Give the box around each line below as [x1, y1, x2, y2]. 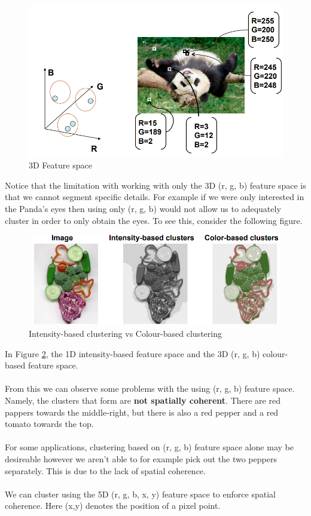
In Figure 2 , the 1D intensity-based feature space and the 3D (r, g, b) [5, 347, 260, 360]
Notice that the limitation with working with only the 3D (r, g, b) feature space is [5, 179, 306, 191]
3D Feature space [29, 159, 92, 171]
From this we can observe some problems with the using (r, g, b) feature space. [5, 382, 295, 395]
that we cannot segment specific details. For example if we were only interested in [5, 191, 304, 203]
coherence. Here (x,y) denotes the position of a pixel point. [5, 499, 221, 512]
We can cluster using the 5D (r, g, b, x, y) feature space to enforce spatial [5, 487, 276, 500]
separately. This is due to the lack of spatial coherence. [5, 464, 206, 477]
